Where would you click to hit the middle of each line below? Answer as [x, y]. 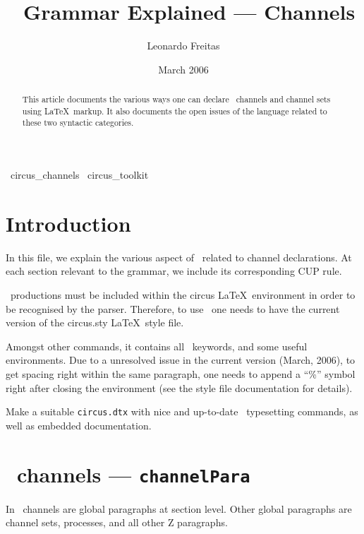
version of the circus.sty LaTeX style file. [95, 322]
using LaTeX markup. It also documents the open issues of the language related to [175, 111]
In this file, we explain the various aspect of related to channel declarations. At [179, 257]
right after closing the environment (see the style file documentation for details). [179, 387]
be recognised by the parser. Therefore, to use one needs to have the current [173, 308]
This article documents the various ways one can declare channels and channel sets [176, 99]
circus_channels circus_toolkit [79, 175]
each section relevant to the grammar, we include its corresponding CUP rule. [174, 271]
